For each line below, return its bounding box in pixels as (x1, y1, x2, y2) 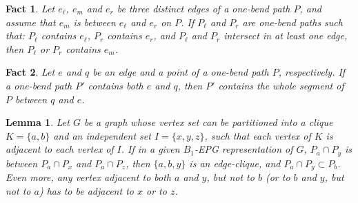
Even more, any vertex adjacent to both (6, 170, 171, 184)
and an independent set (53, 128, 151, 142)
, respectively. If (278, 65, 346, 79)
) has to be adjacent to (39, 183, 134, 197)
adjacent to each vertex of (6, 142, 114, 156)
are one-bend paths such (242, 14, 343, 29)
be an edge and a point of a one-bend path (92, 65, 269, 79)
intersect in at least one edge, (223, 28, 348, 43)
